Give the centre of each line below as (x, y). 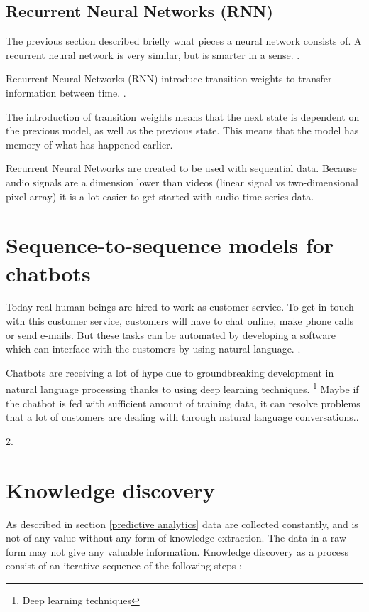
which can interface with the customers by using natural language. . (153, 349)
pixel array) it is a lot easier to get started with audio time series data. (160, 196)
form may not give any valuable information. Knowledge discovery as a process (177, 551)
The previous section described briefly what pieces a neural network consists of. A (184, 41)
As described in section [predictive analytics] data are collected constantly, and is (182, 524)
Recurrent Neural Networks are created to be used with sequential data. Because (181, 168)
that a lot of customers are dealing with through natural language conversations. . (182, 417)
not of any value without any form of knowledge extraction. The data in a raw (176, 538)
